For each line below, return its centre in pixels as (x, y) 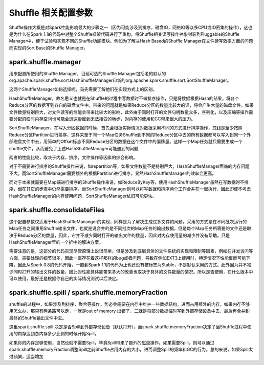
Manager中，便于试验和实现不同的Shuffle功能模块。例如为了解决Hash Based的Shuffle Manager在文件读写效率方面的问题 (131, 41)
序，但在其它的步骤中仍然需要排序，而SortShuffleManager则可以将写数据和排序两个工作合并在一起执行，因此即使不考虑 (130, 189)
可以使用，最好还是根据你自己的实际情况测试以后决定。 (65, 278)
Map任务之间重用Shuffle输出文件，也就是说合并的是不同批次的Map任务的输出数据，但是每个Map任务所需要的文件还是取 (130, 228)
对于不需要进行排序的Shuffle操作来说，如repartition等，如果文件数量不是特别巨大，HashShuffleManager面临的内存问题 (129, 166)
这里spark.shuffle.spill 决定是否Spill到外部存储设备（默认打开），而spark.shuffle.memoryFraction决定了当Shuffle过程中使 (130, 327)
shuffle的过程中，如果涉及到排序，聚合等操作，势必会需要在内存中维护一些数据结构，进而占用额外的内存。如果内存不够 (130, 304)
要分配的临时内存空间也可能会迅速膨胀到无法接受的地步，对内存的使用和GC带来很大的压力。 (102, 119)
